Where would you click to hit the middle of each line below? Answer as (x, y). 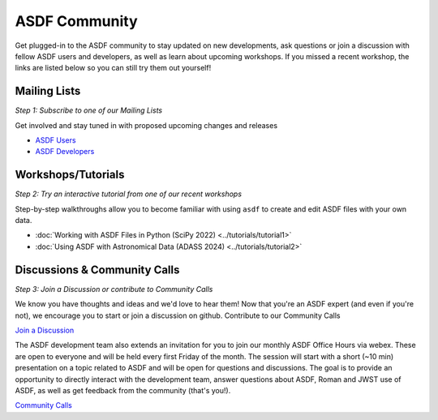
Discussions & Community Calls (97, 270)
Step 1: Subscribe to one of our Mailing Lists (88, 110)
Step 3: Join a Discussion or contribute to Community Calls (114, 289)
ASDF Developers (65, 152)
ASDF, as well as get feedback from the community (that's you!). (123, 390)
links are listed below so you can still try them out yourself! (113, 68)
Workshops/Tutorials (70, 175)
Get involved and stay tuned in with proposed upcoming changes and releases (146, 125)
